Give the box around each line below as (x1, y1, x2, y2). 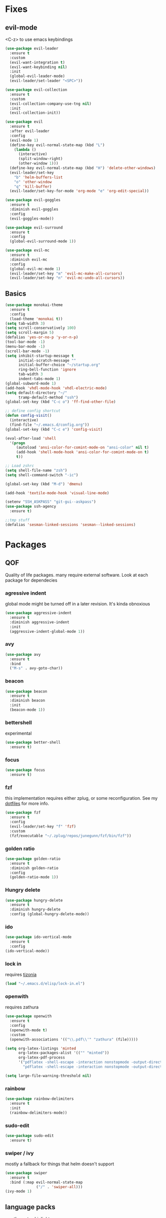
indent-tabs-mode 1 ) (18, 377, 61, 381)
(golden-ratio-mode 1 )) (9, 875, 58, 880)
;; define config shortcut (5, 408, 61, 413)
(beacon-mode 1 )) (9, 707, 45, 712)
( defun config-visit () (5, 413, 52, 418)
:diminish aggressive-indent (9, 619, 70, 624)
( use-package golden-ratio (5, 856, 61, 861)
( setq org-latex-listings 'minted (5, 1046, 77, 1051)
